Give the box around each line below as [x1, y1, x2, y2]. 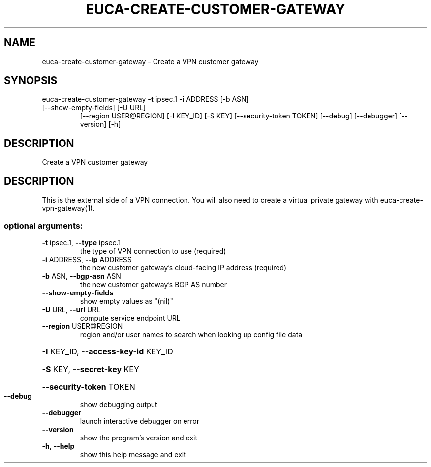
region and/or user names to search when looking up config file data [80, 330, 303, 339]
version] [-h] [80, 120, 121, 129]
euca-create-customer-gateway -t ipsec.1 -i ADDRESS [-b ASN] [42, 95, 249, 104]
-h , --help [42, 441, 75, 450]
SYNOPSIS [4, 74, 58, 87]
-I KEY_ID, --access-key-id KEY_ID [42, 346, 173, 356]
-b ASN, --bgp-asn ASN [42, 271, 121, 280]
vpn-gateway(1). [42, 204, 95, 213]
